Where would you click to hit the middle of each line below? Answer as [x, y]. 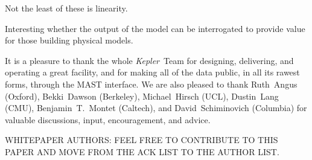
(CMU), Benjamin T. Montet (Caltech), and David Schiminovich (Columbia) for [156, 108]
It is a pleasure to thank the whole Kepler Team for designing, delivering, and [149, 60]
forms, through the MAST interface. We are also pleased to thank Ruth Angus [151, 84]
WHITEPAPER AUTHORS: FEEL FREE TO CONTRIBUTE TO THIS [142, 140]
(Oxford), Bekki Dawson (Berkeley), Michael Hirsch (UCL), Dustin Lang [142, 96]
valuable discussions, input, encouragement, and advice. [108, 119]
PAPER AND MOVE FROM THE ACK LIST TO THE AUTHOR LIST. [142, 151]
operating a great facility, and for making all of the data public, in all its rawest [152, 72]
